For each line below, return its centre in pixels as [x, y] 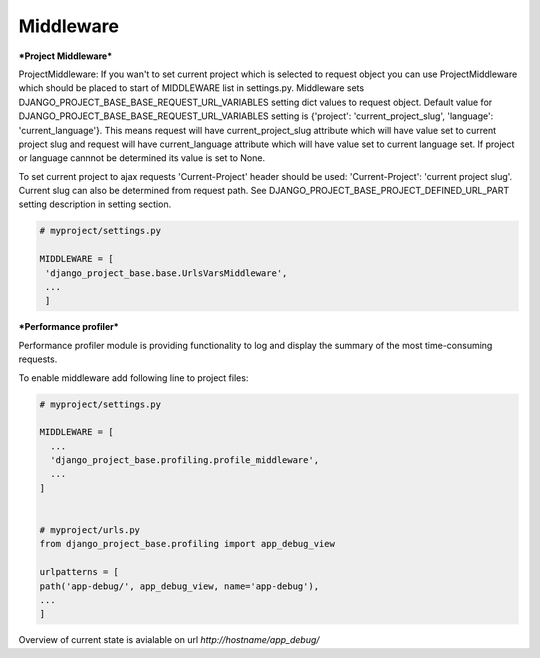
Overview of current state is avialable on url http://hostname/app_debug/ [169, 640]
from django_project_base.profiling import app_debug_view [187, 544]
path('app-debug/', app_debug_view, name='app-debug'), [179, 586]
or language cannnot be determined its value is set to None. [141, 158]
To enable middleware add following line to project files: [133, 377]
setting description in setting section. [95, 204]
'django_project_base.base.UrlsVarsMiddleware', [166, 273]
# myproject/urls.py [89, 530]
